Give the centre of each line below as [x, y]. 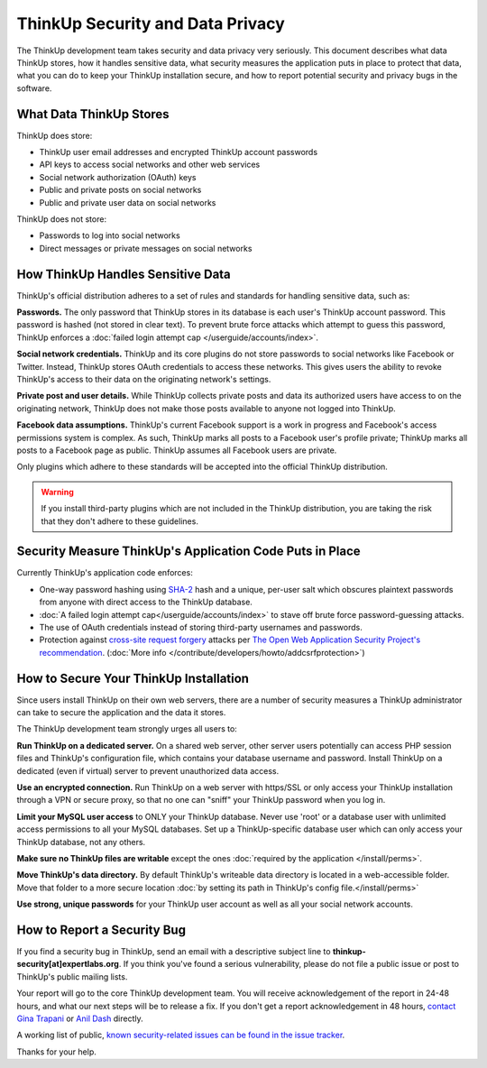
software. [34, 88]
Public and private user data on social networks [128, 202]
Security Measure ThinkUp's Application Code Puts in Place [188, 552]
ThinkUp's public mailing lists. [72, 976]
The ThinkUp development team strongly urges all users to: [127, 729]
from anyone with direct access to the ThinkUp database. [146, 602]
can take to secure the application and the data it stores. [121, 713]
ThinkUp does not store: [62, 219]
